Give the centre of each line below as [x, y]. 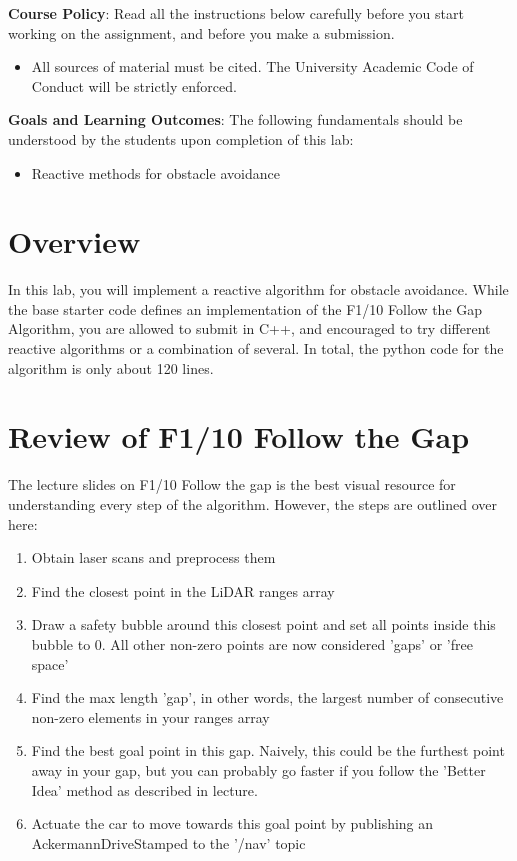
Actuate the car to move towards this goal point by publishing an [232, 823]
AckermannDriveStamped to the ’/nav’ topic [168, 842]
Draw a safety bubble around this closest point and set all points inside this [263, 624]
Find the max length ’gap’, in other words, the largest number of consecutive [267, 697]
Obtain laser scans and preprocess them [153, 557]
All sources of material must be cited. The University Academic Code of [252, 66]
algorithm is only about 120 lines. [111, 367]
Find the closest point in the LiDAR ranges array [183, 590]
